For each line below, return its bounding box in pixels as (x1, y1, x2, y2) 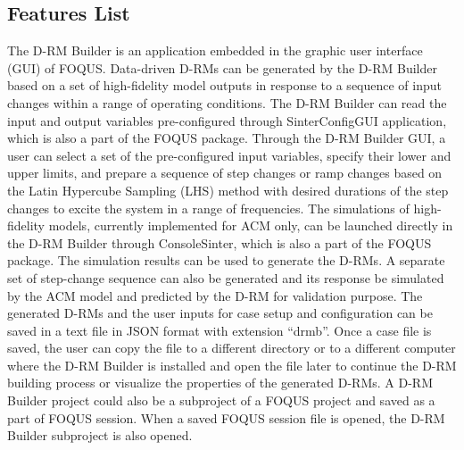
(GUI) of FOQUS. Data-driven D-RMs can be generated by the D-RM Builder (7, 58, 437, 77)
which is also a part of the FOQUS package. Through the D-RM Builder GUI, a (7, 129, 446, 147)
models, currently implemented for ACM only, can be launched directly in (48, 216, 453, 235)
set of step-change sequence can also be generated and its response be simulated (7, 268, 444, 287)
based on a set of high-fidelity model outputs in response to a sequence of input (7, 76, 443, 95)
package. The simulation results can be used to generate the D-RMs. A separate (7, 251, 445, 270)
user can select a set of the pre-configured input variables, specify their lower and (7, 146, 452, 164)
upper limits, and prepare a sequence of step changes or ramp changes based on (7, 163, 443, 182)
